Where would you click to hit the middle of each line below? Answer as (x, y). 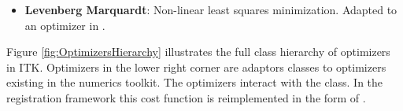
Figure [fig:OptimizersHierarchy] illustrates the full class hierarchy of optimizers (198, 52)
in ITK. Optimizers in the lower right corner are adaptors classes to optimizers (196, 67)
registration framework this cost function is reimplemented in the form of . (186, 97)
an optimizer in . (65, 25)
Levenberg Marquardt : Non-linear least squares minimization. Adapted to (211, 9)
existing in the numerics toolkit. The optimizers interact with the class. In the (195, 82)
